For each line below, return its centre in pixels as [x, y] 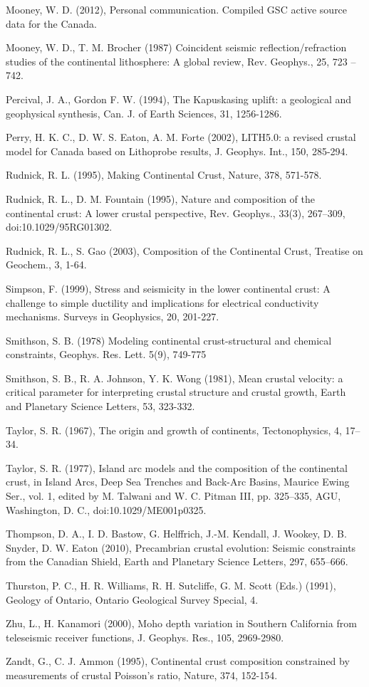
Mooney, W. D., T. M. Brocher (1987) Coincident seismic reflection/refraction [176, 47]
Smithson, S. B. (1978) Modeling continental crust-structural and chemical [169, 340]
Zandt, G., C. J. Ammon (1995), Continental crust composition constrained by [178, 661]
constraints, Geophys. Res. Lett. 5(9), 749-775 [106, 354]
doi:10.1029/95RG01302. [59, 227]
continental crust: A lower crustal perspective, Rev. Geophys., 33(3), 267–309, [176, 213]
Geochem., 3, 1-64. [46, 264]
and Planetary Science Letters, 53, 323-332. [100, 406]
